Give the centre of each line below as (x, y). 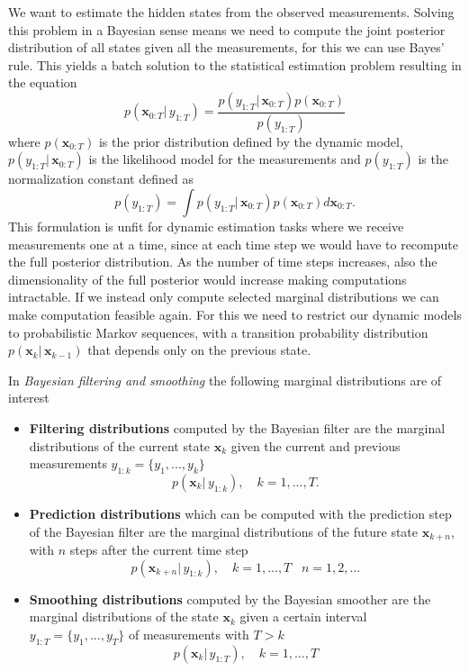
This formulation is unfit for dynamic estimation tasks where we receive (206, 227)
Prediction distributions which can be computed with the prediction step (240, 513)
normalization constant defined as (101, 179)
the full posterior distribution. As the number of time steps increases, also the (223, 262)
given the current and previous (316, 445)
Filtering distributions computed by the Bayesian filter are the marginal (237, 427)
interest (29, 398)
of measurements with (189, 634)
